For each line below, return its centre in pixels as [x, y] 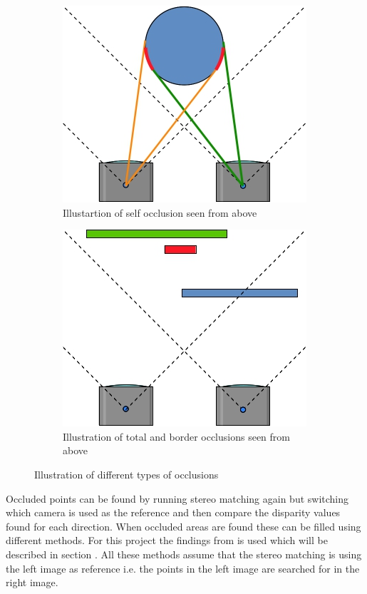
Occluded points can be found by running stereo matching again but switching [177, 498]
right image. [32, 582]
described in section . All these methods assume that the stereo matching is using [184, 554]
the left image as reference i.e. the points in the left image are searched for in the [183, 568]
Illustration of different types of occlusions [126, 474]
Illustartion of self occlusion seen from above [160, 212]
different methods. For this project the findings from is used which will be [167, 540]
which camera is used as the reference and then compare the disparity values [173, 512]
